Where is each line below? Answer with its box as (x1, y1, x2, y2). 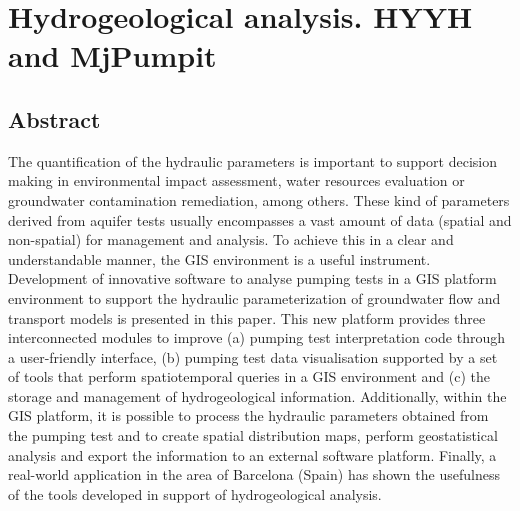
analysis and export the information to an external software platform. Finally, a (8, 444, 497, 465)
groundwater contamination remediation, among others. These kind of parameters (8, 189, 510, 210)
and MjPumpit (8, 35, 217, 76)
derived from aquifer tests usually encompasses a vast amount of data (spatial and (8, 209, 512, 230)
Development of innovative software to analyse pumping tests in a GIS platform (8, 268, 497, 289)
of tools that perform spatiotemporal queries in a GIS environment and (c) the (8, 366, 490, 387)
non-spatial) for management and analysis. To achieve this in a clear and (8, 229, 454, 250)
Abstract (8, 103, 101, 134)
